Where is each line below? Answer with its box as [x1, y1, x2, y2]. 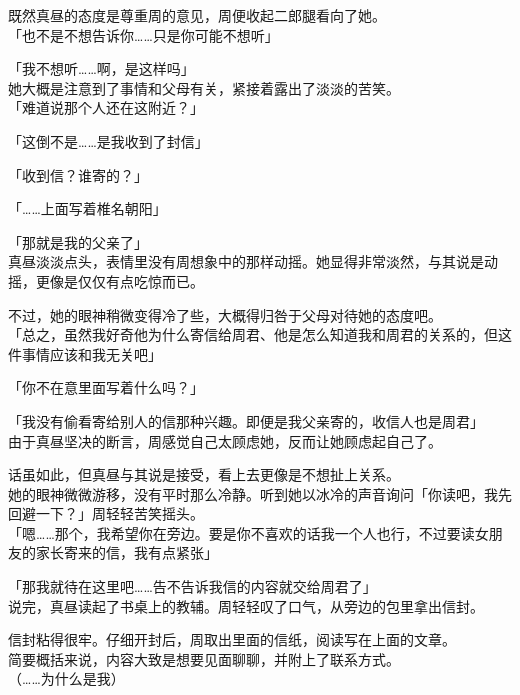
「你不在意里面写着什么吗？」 [8, 377, 204, 398]
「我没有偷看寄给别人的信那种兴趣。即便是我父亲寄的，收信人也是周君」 [8, 410, 484, 431]
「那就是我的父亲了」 [8, 231, 148, 252]
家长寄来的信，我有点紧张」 [35, 542, 218, 563]
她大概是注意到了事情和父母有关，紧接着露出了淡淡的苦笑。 [8, 77, 400, 98]
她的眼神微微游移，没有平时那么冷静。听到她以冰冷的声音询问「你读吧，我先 [8, 483, 512, 504]
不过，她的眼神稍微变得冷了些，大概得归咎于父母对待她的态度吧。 [8, 304, 442, 325]
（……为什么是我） [8, 668, 125, 689]
